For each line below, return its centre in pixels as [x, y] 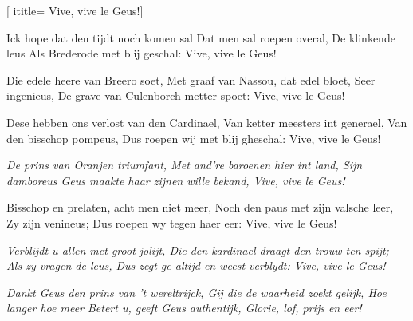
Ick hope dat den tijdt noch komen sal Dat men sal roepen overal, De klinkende [201, 37]
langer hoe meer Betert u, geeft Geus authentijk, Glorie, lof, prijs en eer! [184, 308]
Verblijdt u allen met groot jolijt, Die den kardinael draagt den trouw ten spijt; [198, 250]
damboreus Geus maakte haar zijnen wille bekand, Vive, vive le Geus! [176, 180]
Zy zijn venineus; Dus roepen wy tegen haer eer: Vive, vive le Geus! [172, 222]
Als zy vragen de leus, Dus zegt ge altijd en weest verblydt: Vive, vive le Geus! [196, 266]
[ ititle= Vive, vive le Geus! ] [75, 10]
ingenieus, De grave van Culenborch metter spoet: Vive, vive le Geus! [176, 95]
